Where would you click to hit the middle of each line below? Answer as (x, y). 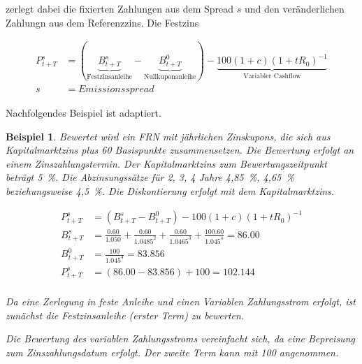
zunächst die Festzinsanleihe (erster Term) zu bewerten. (125, 315)
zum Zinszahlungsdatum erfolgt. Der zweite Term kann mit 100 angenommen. (172, 352)
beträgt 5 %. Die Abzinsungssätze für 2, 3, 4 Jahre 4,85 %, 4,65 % (150, 177)
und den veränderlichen (295, 8)
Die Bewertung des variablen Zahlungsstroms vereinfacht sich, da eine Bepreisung (180, 338)
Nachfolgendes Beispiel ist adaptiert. (84, 113)
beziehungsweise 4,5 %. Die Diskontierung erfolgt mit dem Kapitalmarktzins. (170, 191)
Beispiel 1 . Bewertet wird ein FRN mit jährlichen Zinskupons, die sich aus (168, 136)
